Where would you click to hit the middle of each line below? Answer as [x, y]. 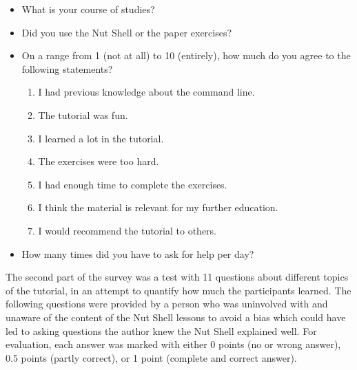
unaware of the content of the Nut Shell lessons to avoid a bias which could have [176, 317]
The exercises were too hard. [99, 161]
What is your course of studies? [88, 9]
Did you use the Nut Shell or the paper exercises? [127, 32]
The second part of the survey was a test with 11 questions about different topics [177, 277]
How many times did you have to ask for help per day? [138, 253]
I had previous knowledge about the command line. [146, 92]
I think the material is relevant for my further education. [158, 207]
